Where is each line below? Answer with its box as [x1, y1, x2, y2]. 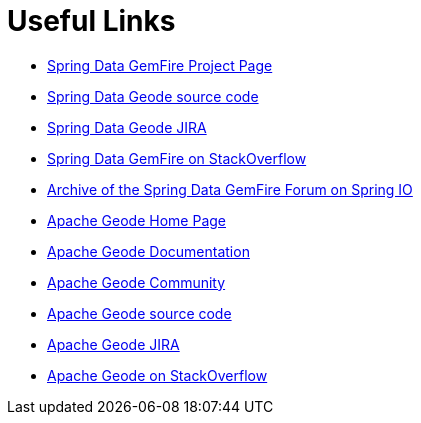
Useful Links [7, 4, 176, 38]
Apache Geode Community [47, 273, 226, 291]
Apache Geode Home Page [47, 211, 226, 229]
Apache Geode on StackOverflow [47, 366, 268, 384]
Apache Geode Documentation [47, 242, 250, 260]
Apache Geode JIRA [47, 335, 180, 353]
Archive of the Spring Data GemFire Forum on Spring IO [47, 180, 413, 198]
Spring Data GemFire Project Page [47, 56, 273, 74]
